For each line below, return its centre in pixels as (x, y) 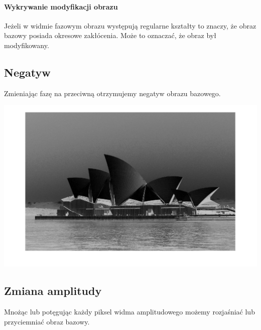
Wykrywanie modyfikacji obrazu (61, 6)
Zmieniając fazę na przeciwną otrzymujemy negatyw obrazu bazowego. (112, 93)
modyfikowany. (27, 45)
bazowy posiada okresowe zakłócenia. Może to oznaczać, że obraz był (110, 35)
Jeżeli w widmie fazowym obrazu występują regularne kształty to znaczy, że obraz (130, 25)
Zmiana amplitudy (53, 291)
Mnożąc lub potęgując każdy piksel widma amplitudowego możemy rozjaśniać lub (129, 312)
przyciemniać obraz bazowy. (47, 321)
